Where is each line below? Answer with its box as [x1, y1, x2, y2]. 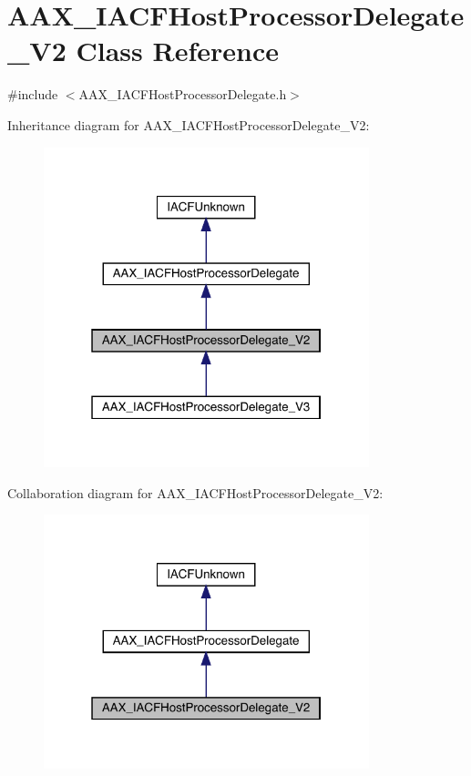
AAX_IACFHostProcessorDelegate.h [78, 85, 287, 104]
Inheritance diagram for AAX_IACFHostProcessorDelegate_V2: [7, 115, 370, 134]
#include [7, 85, 58, 104]
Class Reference [76, 32, 279, 69]
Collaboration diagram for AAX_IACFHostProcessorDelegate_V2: [7, 483, 384, 502]
